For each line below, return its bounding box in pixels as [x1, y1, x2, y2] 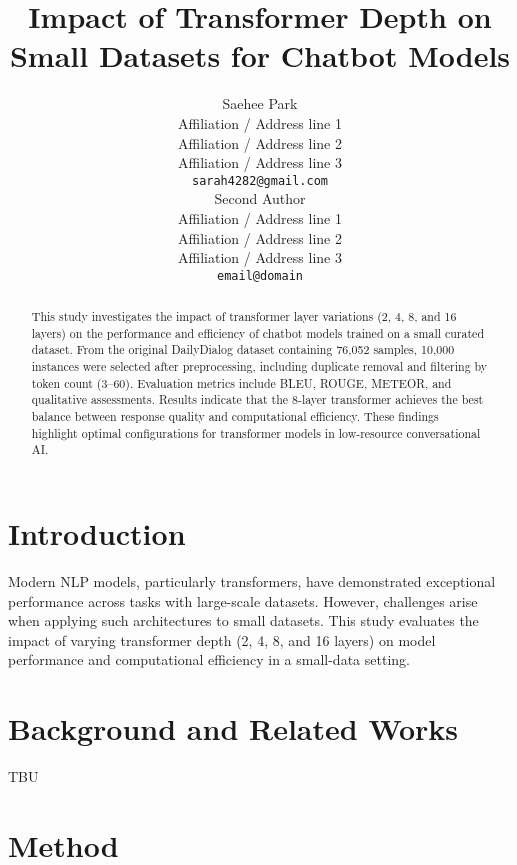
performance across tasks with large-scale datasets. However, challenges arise [8, 590, 478, 611]
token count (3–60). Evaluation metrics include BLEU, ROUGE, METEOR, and [31, 374, 452, 391]
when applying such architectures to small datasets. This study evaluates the [8, 610, 479, 631]
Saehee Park [222, 93, 298, 114]
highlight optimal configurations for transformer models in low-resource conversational [31, 424, 481, 441]
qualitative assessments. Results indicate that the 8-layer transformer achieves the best [31, 391, 484, 408]
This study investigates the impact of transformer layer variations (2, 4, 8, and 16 [31, 308, 457, 325]
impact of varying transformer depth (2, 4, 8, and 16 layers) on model [8, 629, 436, 650]
